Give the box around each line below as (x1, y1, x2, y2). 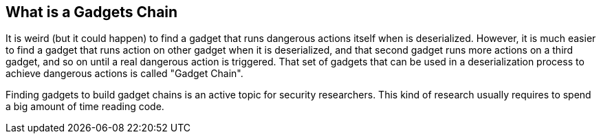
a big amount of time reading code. (6, 100, 164, 113)
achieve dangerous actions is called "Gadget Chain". (6, 67, 243, 80)
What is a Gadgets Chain (6, 3, 178, 21)
